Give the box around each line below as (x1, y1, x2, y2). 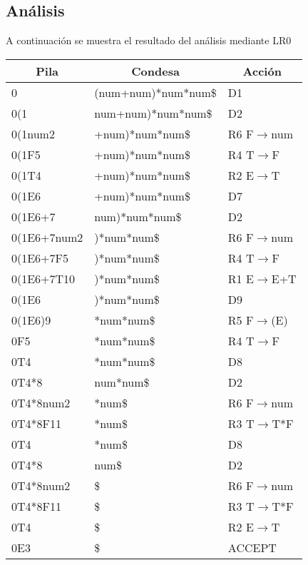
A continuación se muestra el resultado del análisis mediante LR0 (6, 33, 292, 48)
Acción (242, 62, 282, 79)
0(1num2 (11, 125, 55, 142)
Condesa (131, 62, 180, 79)
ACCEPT (227, 539, 277, 556)
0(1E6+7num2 (11, 228, 83, 245)
